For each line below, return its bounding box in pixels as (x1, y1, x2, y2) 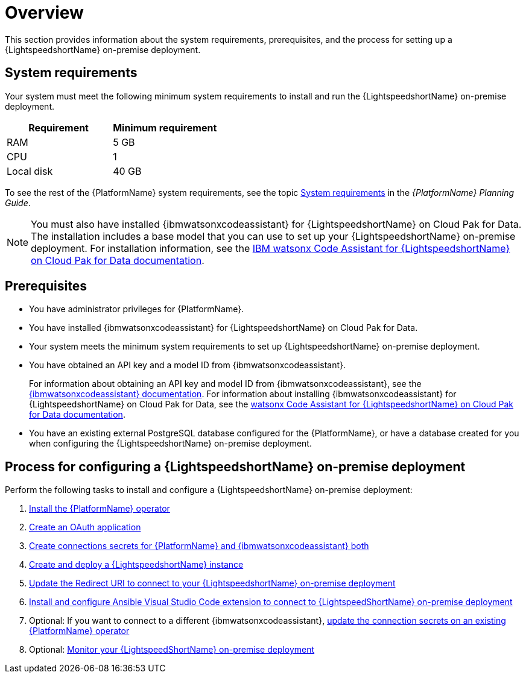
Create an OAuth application (29, 522, 141, 533)
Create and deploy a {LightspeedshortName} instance (29, 559, 244, 570)
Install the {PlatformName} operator (29, 503, 170, 514)
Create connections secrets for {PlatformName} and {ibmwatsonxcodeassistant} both (29, 541, 369, 551)
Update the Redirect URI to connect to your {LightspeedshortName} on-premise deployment (29, 578, 396, 589)
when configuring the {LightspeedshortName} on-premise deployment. (29, 438, 312, 449)
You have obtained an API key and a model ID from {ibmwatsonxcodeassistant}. (29, 360, 346, 371)
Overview (5, 2, 84, 23)
